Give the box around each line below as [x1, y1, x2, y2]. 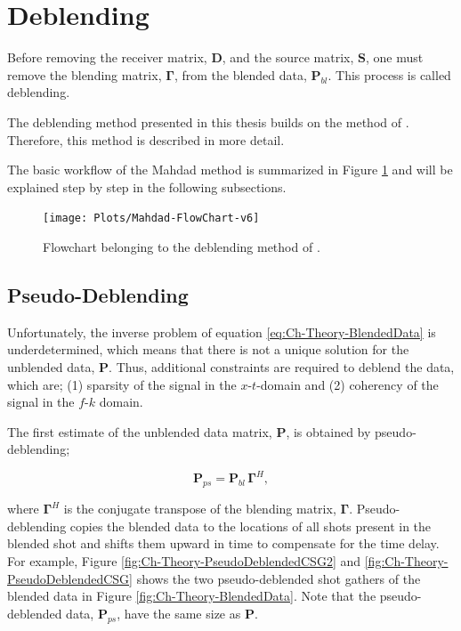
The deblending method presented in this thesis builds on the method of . [7, 112, 409, 131]
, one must [365, 48, 424, 67]
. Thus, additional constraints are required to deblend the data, [109, 357, 455, 376]
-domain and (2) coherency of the [256, 375, 439, 393]
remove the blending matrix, [7, 65, 162, 84]
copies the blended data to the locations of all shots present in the [69, 516, 432, 535]
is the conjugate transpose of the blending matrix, [63, 499, 336, 518]
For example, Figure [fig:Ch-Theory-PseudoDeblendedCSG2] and [7, 551, 361, 570]
